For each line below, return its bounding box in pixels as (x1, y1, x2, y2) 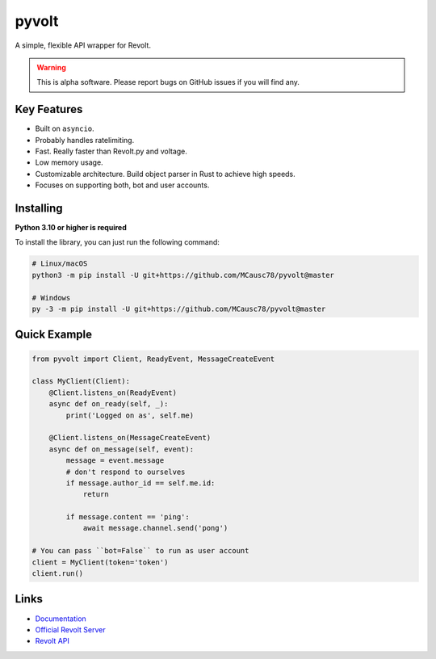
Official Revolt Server (35, 624, 106, 634)
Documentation (35, 614, 86, 623)
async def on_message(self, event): (48, 444, 194, 454)
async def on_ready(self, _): (48, 400, 169, 409)
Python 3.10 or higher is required (15, 223, 127, 233)
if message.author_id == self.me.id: (65, 478, 216, 488)
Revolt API (35, 636, 70, 646)
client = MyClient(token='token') (31, 557, 169, 567)
